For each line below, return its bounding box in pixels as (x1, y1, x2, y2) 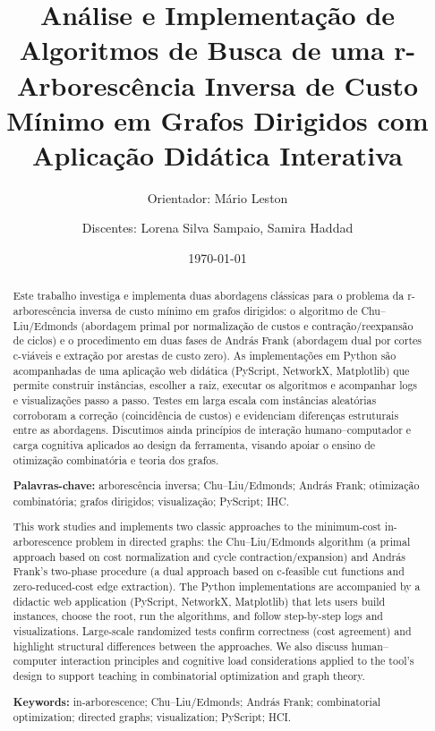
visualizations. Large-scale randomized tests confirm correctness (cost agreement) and (13, 624, 412, 639)
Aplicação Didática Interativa (32, 136, 403, 173)
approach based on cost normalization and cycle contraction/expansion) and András (13, 548, 405, 564)
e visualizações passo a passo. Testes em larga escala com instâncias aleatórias (13, 393, 377, 408)
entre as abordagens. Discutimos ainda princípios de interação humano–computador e (13, 422, 412, 438)
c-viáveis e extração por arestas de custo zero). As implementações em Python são (13, 348, 397, 363)
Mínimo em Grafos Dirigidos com (6, 101, 429, 138)
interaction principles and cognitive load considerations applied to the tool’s (60, 653, 414, 668)
